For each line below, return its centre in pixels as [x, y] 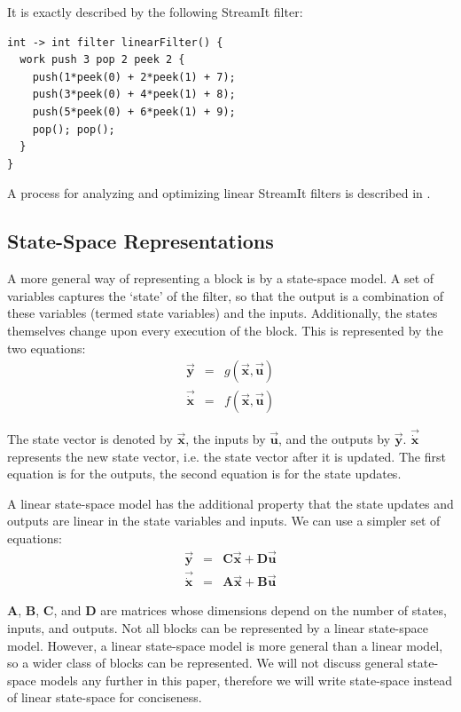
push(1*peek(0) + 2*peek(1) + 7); [134, 77]
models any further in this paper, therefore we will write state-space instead [246, 680]
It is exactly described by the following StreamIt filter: [155, 12]
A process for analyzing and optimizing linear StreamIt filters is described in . [219, 193]
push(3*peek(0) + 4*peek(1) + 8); [134, 95]
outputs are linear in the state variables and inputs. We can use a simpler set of [224, 521]
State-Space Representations [141, 241]
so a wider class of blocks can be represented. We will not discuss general [206, 663]
